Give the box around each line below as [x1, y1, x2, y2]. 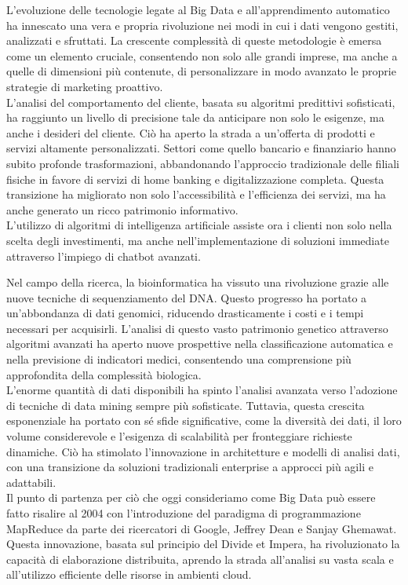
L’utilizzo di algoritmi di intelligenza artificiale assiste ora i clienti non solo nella [6, 217, 392, 233]
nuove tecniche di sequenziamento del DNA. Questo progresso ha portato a [6, 289, 367, 305]
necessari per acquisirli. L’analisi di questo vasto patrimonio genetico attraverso [6, 320, 388, 336]
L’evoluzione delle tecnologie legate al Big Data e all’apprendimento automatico [6, 2, 390, 17]
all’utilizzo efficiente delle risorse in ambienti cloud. [6, 566, 252, 583]
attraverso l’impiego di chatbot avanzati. [6, 247, 201, 264]
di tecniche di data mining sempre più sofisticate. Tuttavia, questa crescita [6, 397, 365, 413]
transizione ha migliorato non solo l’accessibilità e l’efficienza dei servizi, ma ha [6, 186, 386, 203]
